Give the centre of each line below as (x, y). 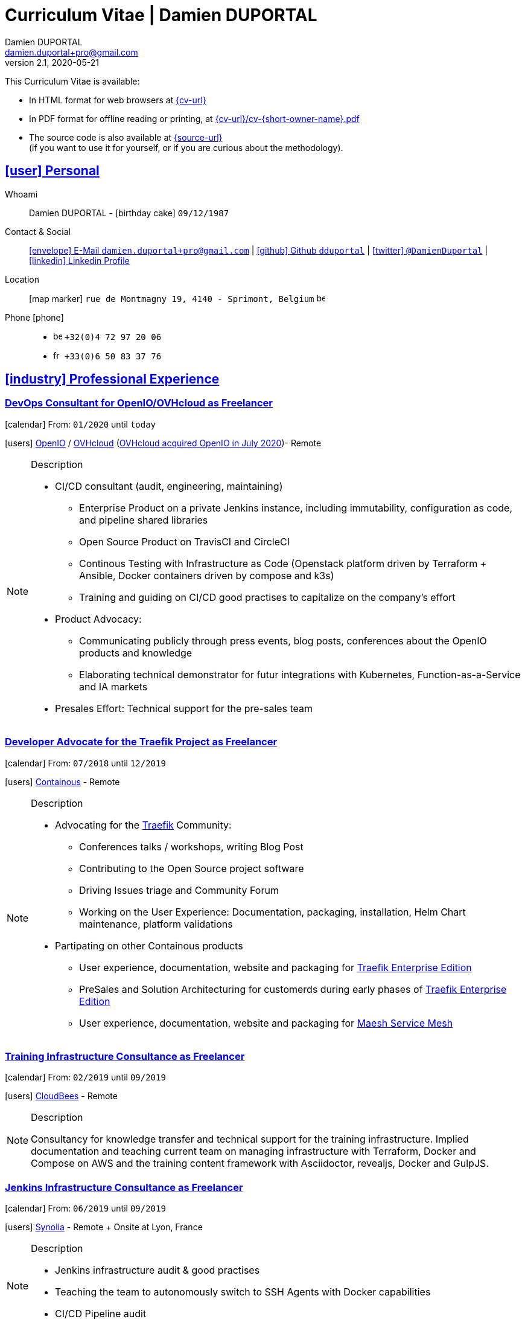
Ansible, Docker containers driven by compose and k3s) (207, 575)
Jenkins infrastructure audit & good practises (157, 1270)
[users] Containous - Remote (62, 781)
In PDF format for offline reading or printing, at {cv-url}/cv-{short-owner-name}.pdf (194, 118)
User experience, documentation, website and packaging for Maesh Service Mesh (266, 1023)
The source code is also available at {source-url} (126, 137)
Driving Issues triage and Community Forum (179, 890)
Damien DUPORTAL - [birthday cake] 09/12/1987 (129, 213)
